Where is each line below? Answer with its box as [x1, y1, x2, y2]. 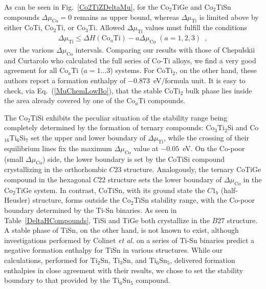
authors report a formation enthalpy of [4, 75, 126, 85]
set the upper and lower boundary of [31, 132, 146, 142]
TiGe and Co [172, 2, 213, 12]
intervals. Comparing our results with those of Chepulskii [75, 44, 255, 55]
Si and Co [227, 122, 259, 133]
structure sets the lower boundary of [107, 174, 222, 184]
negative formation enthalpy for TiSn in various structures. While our [4, 245, 223, 255]
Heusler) [4, 195, 31, 205]
